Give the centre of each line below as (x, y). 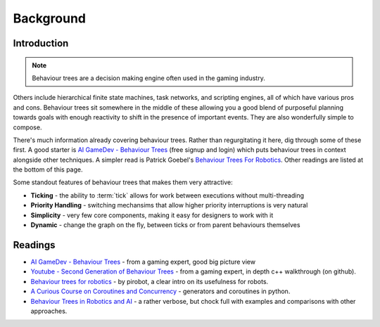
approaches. (49, 311)
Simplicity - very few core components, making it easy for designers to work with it (152, 215)
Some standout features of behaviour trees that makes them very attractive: (123, 182)
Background (49, 18)
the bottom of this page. (48, 169)
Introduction (41, 43)
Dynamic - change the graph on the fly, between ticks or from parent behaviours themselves (165, 225)
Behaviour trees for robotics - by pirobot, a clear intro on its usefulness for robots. (150, 281)
